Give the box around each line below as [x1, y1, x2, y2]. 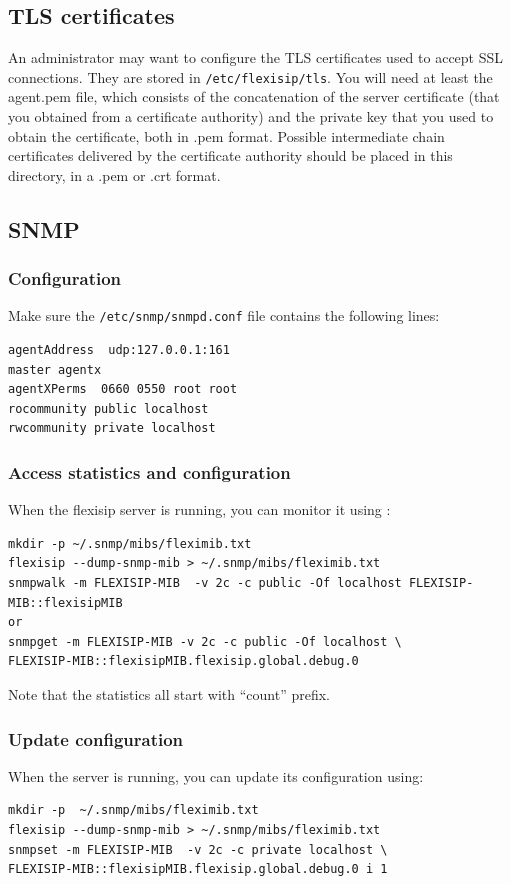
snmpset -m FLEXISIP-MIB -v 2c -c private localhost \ [8, 842, 388, 857]
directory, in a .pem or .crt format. [8, 164, 221, 185]
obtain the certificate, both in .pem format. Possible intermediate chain [8, 125, 445, 146]
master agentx [8, 362, 102, 377]
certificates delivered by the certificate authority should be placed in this [8, 145, 453, 166]
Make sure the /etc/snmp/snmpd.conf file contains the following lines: [8, 305, 440, 326]
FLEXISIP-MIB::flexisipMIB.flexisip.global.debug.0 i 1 [8, 862, 388, 877]
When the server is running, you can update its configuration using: [8, 765, 424, 786]
